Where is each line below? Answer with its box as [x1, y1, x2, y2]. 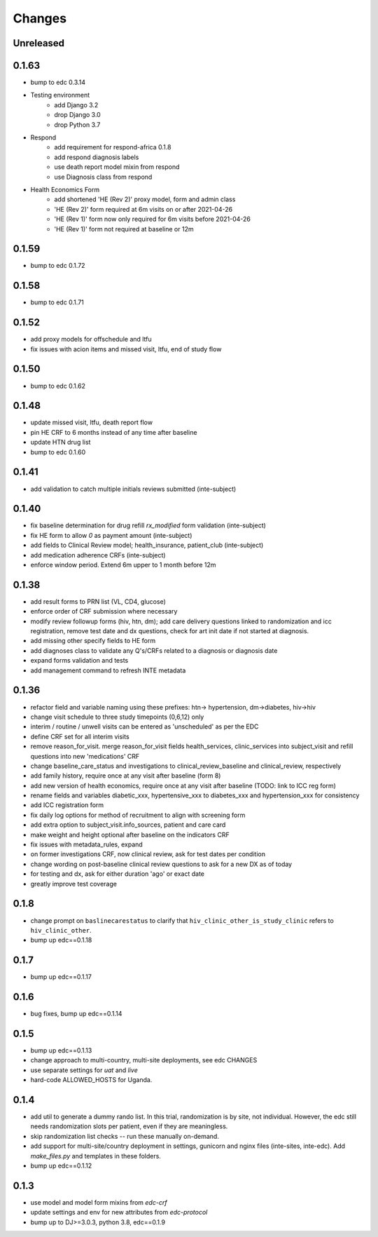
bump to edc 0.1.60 [30, 447, 86, 456]
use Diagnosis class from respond [54, 173, 153, 181]
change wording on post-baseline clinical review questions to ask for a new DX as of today [30, 860, 293, 868]
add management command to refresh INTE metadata [30, 666, 186, 675]
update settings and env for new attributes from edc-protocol [30, 1208, 208, 1217]
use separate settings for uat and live [30, 1066, 138, 1074]
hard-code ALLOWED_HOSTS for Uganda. [30, 1076, 153, 1084]
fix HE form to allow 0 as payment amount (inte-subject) [30, 531, 192, 539]
